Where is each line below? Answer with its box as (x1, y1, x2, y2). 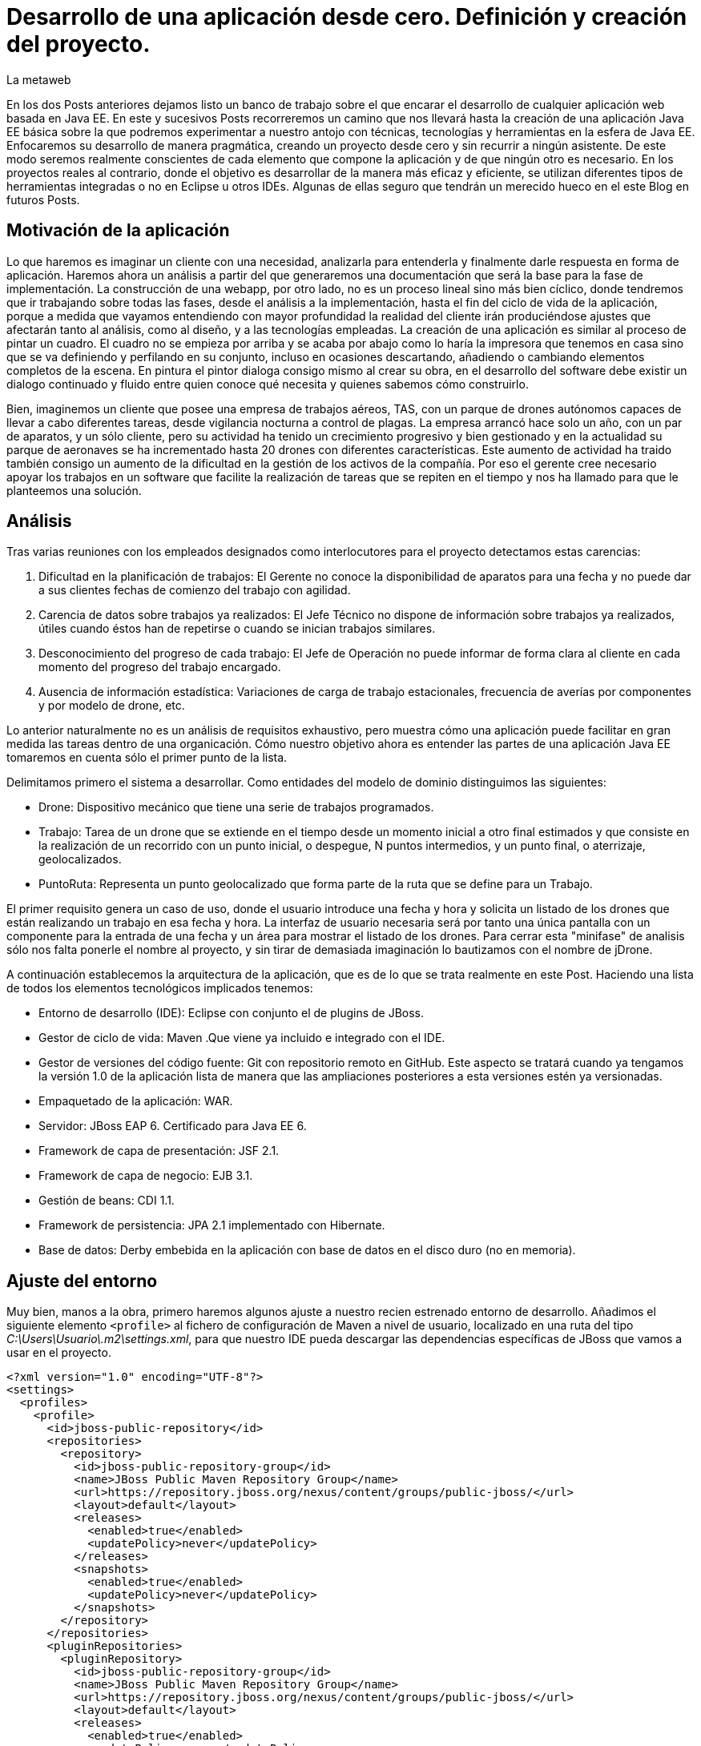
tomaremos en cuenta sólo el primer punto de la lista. (6, 750, 288, 765)
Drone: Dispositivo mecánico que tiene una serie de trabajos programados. (38, 800, 434, 815)
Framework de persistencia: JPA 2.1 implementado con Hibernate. (38, 1218, 385, 1233)
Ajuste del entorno (6, 1270, 158, 1291)
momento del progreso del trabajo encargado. (38, 660, 281, 674)
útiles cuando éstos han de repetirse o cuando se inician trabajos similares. (38, 622, 436, 636)
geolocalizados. (38, 852, 122, 867)
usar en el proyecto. (6, 1346, 111, 1360)
